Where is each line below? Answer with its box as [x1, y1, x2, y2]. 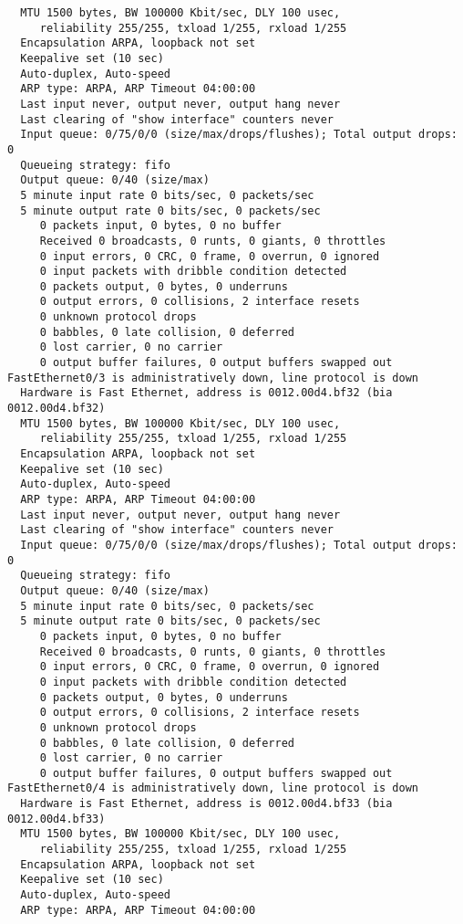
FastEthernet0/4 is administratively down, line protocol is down [7, 782, 419, 795]
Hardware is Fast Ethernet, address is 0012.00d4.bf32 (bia [20, 386, 393, 400]
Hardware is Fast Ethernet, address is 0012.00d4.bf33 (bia [20, 797, 393, 811]
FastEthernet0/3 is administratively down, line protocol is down [7, 371, 419, 384]
